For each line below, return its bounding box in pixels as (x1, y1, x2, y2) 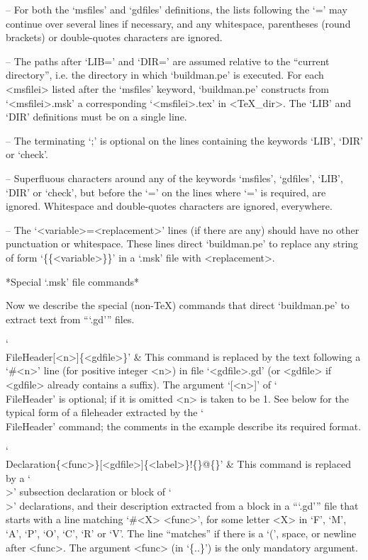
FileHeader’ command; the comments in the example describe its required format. (6, 418, 362, 433)
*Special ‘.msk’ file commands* (6, 274, 139, 289)
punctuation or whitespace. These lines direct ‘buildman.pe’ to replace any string (6, 236, 359, 251)
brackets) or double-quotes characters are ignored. (6, 30, 223, 45)
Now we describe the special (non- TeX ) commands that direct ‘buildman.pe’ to (6, 298, 350, 313)
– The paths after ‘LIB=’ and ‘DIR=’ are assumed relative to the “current (6, 53, 330, 68)
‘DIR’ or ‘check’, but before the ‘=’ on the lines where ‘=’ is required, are (6, 184, 326, 199)
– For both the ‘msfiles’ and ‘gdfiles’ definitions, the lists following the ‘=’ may (6, 2, 347, 16)
